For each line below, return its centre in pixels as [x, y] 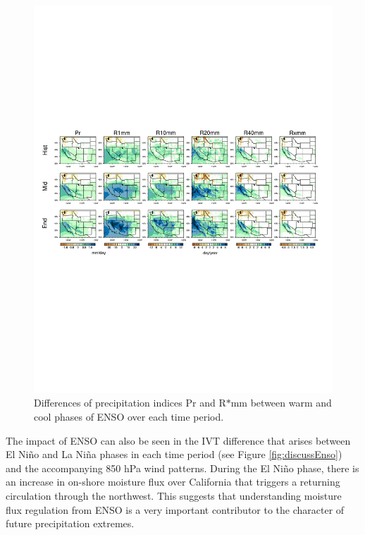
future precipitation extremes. [70, 523]
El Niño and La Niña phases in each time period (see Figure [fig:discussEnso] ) [174, 454]
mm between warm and [281, 403]
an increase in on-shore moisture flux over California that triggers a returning [173, 482]
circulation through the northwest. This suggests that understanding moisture [174, 496]
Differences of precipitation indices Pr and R [130, 403]
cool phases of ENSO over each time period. [129, 417]
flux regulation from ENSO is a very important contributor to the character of [175, 509]
